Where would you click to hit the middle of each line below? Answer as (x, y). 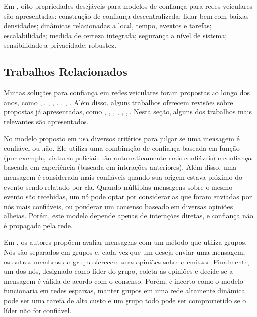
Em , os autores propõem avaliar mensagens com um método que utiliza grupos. (126, 242)
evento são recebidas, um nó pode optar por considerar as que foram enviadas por (128, 196)
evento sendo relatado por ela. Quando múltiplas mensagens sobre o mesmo (118, 186)
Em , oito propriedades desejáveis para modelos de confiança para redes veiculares (128, 6)
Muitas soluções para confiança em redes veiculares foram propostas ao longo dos (127, 92)
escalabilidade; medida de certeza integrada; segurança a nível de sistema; (116, 35)
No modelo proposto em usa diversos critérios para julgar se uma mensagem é (122, 138)
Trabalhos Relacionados (65, 72)
